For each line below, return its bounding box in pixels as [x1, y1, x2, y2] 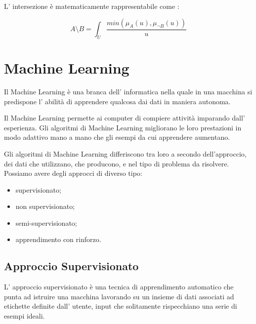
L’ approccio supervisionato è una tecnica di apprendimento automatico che [4, 282, 234, 292]
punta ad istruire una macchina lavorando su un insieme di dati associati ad [4, 291, 234, 301]
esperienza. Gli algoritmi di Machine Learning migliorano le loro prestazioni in [4, 122, 242, 132]
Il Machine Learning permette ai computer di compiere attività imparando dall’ [4, 113, 245, 123]
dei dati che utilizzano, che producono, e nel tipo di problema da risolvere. [4, 158, 229, 168]
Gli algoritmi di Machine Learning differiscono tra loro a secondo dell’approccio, [4, 148, 247, 159]
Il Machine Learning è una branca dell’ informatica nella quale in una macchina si [4, 86, 253, 96]
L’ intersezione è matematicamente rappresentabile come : [4, 1, 179, 11]
